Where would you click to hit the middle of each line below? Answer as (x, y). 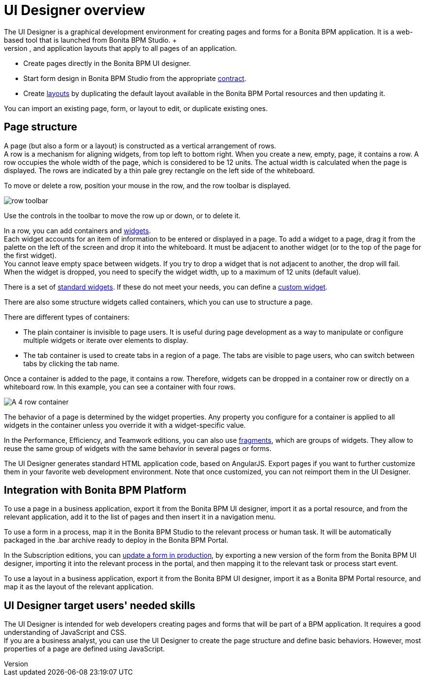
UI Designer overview (74, 10)
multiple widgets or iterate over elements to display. (106, 340)
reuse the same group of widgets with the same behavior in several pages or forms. (138, 448)
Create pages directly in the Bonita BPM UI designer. (107, 63)
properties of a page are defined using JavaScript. (84, 649)
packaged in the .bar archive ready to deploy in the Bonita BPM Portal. (116, 540)
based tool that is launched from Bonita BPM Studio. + (90, 40)
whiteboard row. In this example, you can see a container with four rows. (120, 387)
